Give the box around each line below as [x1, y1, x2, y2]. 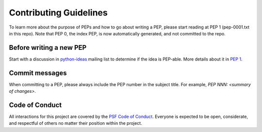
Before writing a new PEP [9, 44, 87, 52]
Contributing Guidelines [9, 7, 108, 18]
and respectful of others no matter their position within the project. [9, 120, 143, 126]
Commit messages [9, 69, 67, 77]
